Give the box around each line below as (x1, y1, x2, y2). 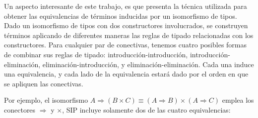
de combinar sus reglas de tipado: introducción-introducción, (4, 49, 188, 59)
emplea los (222, 95, 254, 105)
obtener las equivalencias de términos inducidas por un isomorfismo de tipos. (4, 10, 237, 21)
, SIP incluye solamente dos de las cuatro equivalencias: (62, 104, 231, 115)
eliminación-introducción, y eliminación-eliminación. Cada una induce (42, 59, 254, 69)
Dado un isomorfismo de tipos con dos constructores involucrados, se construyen (4, 20, 248, 31)
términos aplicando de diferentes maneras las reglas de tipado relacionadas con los (4, 30, 254, 40)
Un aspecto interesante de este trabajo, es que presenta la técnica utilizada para (4, 1, 247, 11)
